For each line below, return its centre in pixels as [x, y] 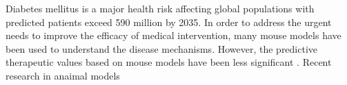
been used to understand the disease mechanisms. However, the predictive [162, 48]
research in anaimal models [63, 75]
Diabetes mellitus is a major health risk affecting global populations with [160, 8]
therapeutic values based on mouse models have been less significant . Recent [169, 62]
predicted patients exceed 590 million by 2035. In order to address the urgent [169, 22]
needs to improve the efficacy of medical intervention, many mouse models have [173, 35]
